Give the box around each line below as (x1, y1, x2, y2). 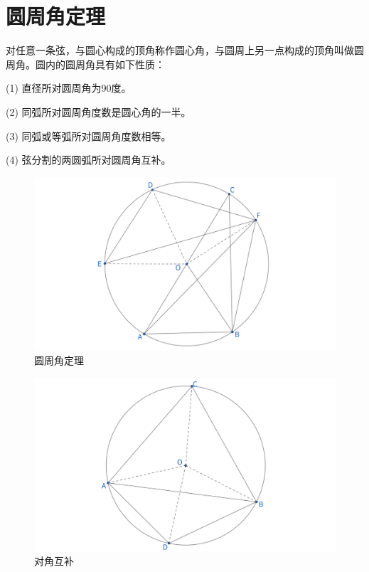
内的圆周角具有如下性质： (45, 56, 165, 71)
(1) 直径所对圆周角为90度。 (6, 80, 132, 95)
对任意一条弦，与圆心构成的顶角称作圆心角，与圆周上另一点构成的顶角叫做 (6, 43, 354, 58)
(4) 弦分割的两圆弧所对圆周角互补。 (6, 152, 171, 167)
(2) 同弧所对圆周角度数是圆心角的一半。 (6, 104, 191, 119)
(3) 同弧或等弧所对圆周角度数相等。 (6, 128, 171, 143)
